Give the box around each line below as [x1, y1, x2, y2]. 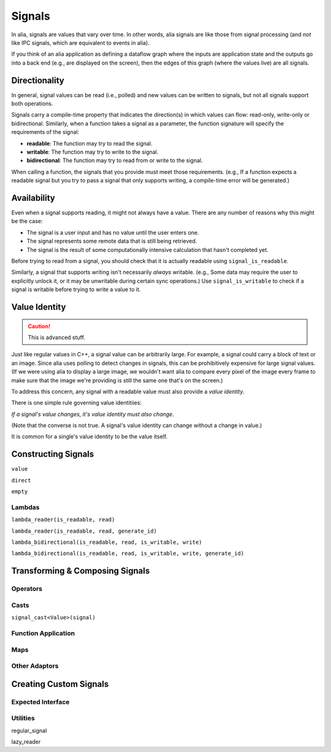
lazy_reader [11, 738, 41, 745]
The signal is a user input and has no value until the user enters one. [26, 229, 199, 236]
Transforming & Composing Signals [11, 566, 150, 576]
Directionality [11, 75, 64, 85]
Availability [11, 192, 55, 203]
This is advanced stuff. [28, 334, 86, 341]
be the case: [11, 217, 43, 225]
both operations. [11, 100, 53, 108]
